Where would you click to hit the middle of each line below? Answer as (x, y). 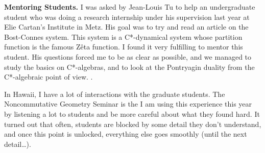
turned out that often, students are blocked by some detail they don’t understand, (133, 124)
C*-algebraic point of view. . (49, 77)
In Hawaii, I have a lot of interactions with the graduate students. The (115, 94)
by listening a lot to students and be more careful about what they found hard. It (132, 113)
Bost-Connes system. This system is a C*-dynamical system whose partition (123, 36)
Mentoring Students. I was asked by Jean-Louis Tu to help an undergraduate (130, 7)
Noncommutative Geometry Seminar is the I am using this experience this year (128, 104)
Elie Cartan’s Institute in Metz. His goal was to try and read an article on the (126, 27)
